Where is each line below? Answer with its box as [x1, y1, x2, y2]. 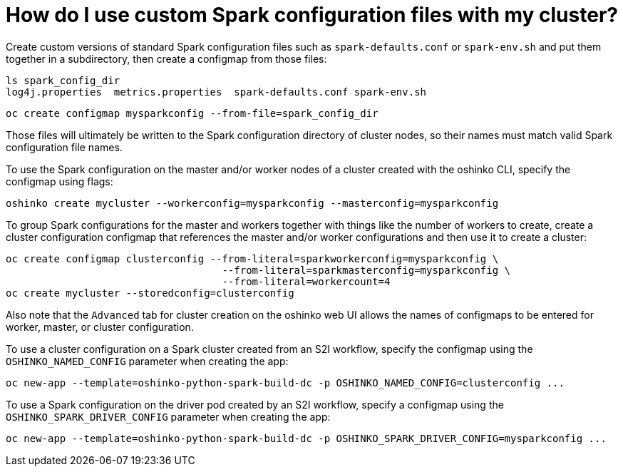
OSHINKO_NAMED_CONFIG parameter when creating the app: [6, 354, 289, 367]
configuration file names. [6, 140, 123, 153]
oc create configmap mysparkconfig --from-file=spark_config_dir [6, 107, 379, 119]
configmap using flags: [6, 175, 113, 188]
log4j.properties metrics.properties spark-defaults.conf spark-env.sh [6, 86, 427, 98]
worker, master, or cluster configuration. [6, 320, 194, 333]
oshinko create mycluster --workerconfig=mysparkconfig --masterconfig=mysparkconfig [6, 197, 499, 209]
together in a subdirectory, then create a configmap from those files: [6, 52, 327, 65]
